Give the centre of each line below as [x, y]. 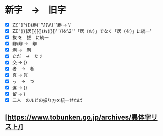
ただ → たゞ [28, 56]
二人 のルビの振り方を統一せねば [47, 100]
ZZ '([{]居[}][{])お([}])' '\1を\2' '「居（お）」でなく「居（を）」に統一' [82, 31]
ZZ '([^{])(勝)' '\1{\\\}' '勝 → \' [42, 25]
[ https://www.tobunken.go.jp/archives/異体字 [78, 118]
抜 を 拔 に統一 [30, 37]
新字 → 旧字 [36, 10]
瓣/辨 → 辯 [25, 44]
